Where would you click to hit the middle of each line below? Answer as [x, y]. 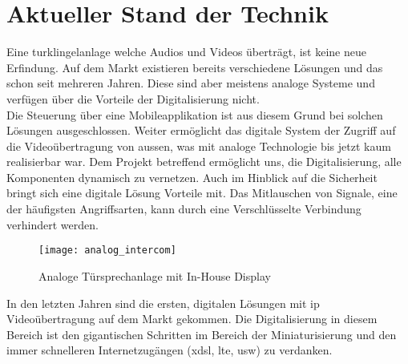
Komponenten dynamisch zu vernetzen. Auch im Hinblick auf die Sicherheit [192, 177]
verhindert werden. [53, 224]
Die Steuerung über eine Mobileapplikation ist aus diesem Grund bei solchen [195, 114]
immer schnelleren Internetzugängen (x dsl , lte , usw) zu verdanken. [170, 350]
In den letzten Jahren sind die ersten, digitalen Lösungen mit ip [163, 303]
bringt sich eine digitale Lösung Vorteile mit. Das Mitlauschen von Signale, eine [202, 193]
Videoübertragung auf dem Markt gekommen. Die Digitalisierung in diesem [192, 319]
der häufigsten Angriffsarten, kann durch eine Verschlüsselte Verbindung [184, 209]
